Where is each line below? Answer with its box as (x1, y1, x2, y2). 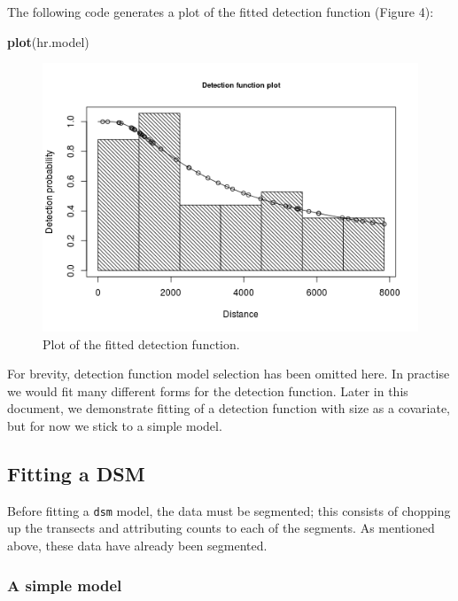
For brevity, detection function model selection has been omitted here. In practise (7, 364, 450, 383)
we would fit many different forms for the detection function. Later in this (7, 381, 408, 400)
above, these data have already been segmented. (7, 536, 268, 555)
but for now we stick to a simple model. (7, 417, 222, 434)
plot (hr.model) (7, 32, 89, 51)
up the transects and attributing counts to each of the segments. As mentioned (7, 519, 435, 537)
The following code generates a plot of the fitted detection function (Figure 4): (7, 3, 434, 20)
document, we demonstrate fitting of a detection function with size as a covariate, (7, 399, 450, 418)
